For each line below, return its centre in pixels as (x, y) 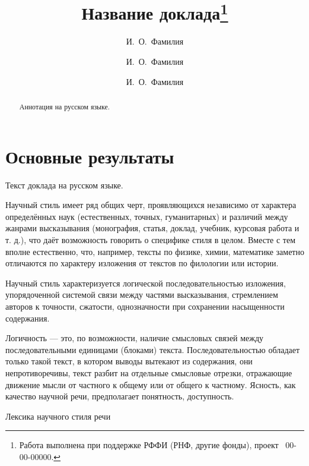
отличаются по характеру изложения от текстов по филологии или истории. (142, 263)
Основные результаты (90, 156)
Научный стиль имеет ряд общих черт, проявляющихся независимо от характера (151, 205)
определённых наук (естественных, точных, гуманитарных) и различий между (147, 216)
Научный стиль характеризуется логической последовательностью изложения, (146, 283)
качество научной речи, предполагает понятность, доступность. (120, 396)
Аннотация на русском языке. (65, 107)
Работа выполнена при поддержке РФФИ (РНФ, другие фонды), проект (149, 445)
